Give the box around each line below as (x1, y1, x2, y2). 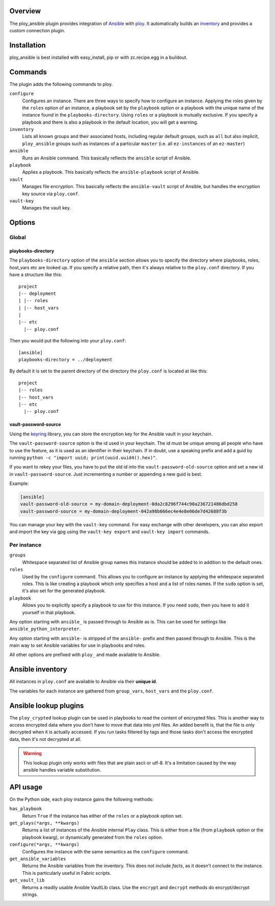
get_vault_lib (9, 877, 45, 884)
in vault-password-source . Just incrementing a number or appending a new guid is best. (9, 471, 203, 477)
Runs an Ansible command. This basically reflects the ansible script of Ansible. (22, 155, 191, 161)
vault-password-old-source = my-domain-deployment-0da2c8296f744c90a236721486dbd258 (20, 501, 238, 507)
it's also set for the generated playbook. (22, 588, 106, 594)
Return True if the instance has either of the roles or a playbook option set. (22, 812, 183, 819)
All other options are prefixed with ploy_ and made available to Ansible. (9, 652, 161, 658)
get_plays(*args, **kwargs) (9, 820, 80, 826)
